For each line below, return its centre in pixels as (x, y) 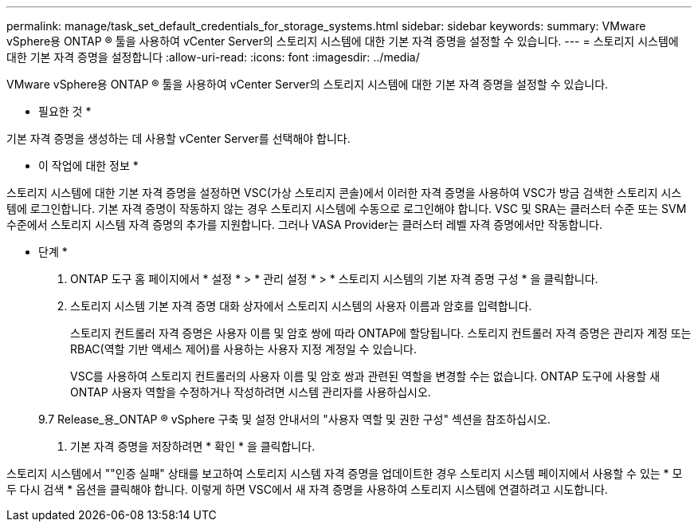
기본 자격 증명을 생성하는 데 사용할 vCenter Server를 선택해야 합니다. (178, 138)
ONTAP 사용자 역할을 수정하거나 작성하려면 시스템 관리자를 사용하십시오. (251, 392)
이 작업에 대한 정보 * (88, 165)
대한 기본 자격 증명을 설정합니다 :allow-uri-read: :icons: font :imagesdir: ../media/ (213, 57)
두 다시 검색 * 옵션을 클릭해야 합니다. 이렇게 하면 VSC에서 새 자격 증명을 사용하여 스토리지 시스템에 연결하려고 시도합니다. (307, 489)
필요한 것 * (65, 111)
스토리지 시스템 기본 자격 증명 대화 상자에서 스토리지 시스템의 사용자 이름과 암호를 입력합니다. (301, 306)
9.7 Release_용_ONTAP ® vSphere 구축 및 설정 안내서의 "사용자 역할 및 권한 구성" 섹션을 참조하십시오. (294, 419)
